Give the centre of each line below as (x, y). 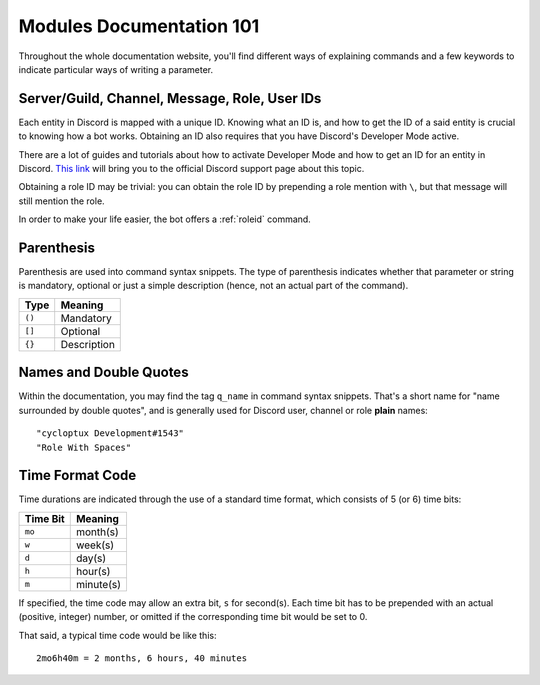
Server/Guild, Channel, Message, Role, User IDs (170, 98)
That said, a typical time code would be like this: (117, 635)
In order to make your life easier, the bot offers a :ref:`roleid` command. (165, 219)
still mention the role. (61, 201)
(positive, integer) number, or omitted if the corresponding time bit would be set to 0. (193, 617)
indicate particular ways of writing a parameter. (116, 69)
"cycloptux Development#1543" (110, 433)
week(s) (95, 545)
